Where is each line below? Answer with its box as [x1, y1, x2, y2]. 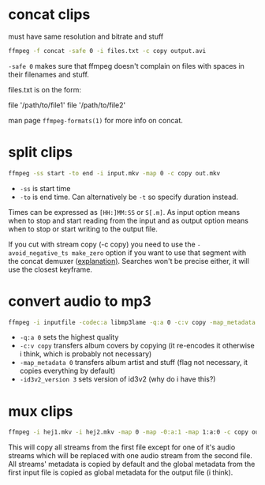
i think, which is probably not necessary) [19, 349, 152, 359]
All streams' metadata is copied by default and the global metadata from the [8, 460, 256, 469]
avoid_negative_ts [8, 249, 69, 258]
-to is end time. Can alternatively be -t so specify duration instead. [19, 192, 239, 201]
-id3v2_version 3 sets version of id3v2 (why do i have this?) [19, 374, 216, 384]
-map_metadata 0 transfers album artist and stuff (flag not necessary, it [19, 358, 248, 367]
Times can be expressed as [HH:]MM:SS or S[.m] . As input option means [8, 207, 241, 216]
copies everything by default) [19, 366, 116, 376]
